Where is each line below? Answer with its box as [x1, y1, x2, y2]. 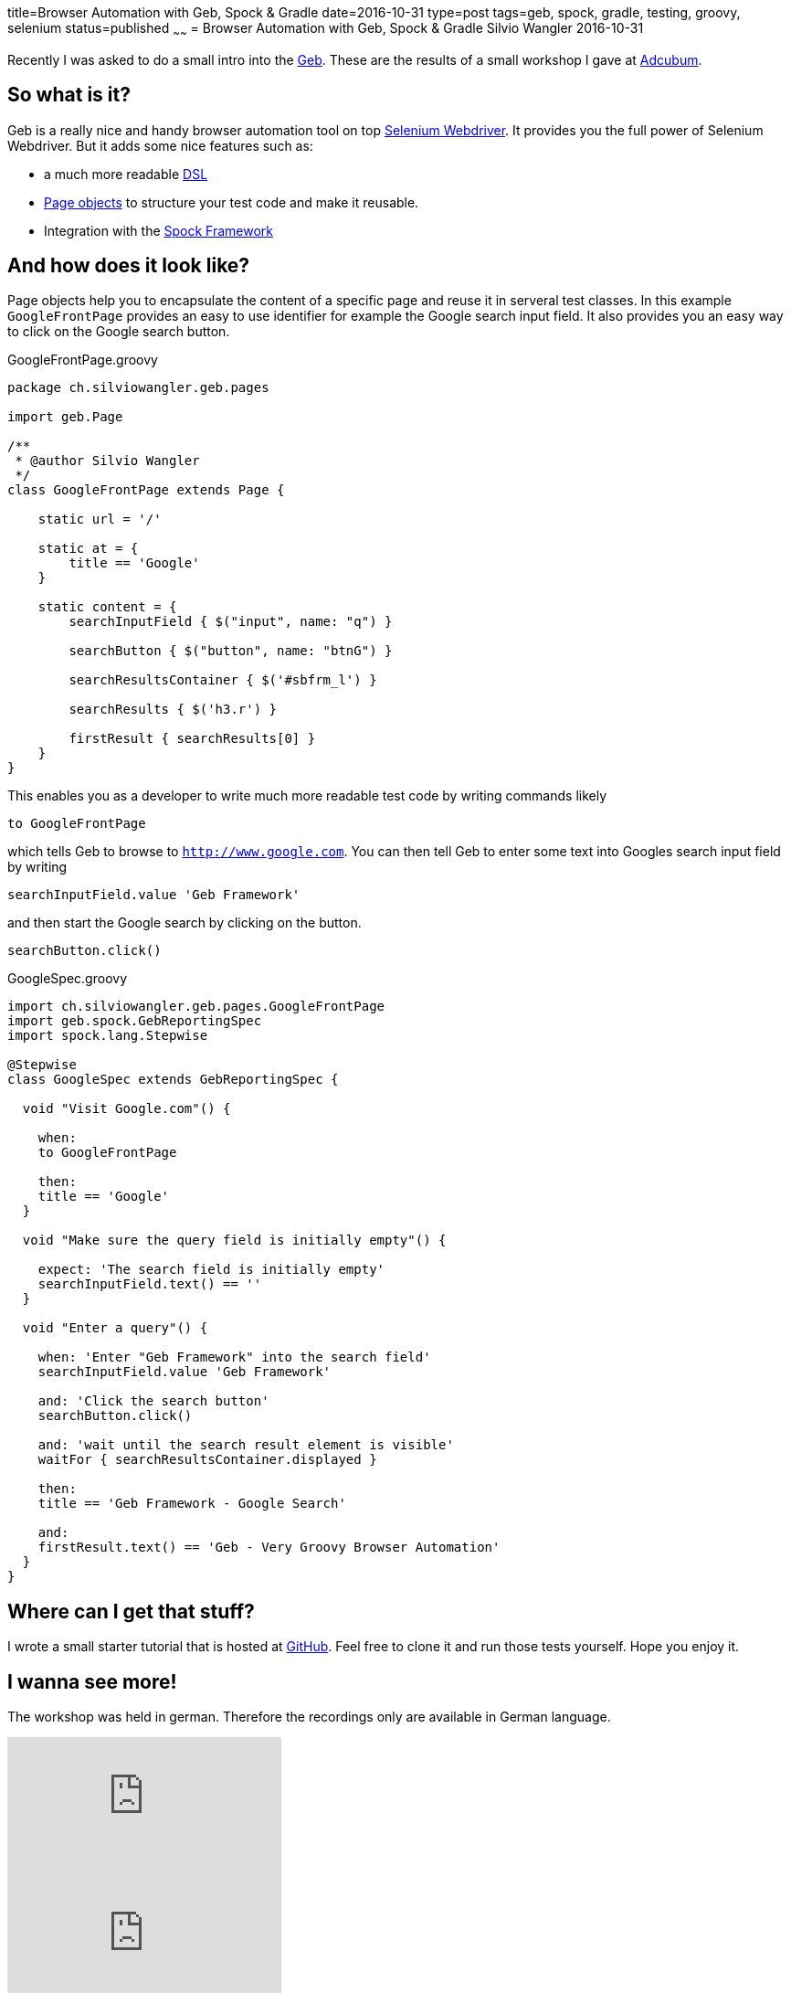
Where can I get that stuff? [7, 1599, 255, 1623]
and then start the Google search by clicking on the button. [7, 915, 362, 931]
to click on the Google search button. [7, 323, 230, 340]
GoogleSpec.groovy [7, 970, 127, 987]
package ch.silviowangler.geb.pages [7, 380, 269, 396]
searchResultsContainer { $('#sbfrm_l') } [69, 673, 377, 688]
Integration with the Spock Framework [44, 222, 274, 239]
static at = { [37, 541, 139, 557]
